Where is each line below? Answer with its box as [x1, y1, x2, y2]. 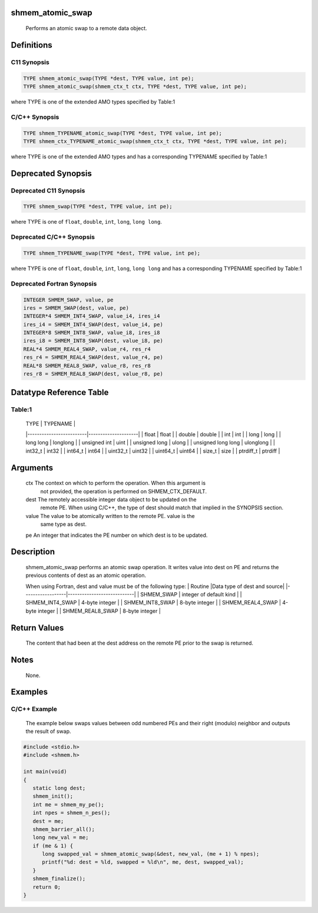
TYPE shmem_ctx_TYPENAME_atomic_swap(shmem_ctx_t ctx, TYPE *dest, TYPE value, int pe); [23, 138, 288, 144]
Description [11, 547, 55, 557]
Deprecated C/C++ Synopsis [11, 233, 95, 241]
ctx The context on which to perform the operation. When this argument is [25, 480, 206, 487]
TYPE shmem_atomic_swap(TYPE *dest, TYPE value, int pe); [23, 75, 194, 82]
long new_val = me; [32, 834, 89, 841]
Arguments [11, 463, 54, 473]
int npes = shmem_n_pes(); [32, 809, 111, 816]
